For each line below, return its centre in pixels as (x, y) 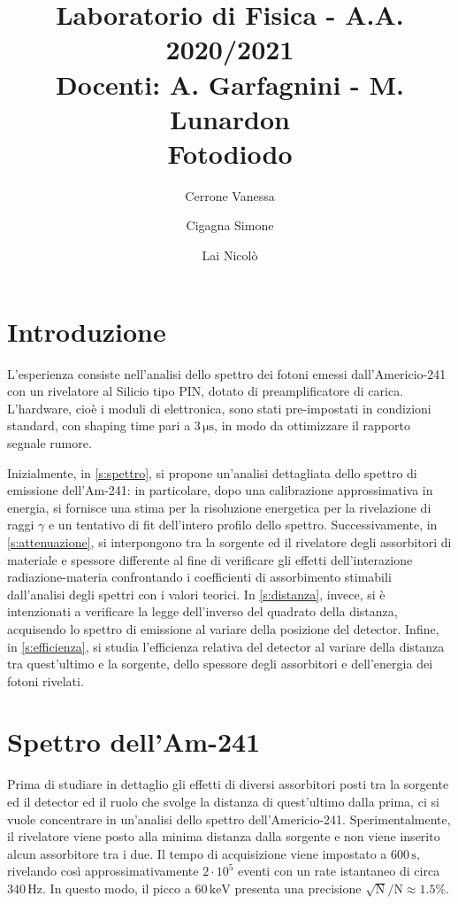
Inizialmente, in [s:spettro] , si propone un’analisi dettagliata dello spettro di (212, 472)
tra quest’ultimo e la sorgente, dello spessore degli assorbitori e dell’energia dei (220, 664)
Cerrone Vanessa (230, 195)
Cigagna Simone (230, 225)
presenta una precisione (298, 888)
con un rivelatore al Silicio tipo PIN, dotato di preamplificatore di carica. (206, 391)
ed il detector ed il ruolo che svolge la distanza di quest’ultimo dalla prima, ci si (223, 801)
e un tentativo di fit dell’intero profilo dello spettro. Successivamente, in (243, 525)
